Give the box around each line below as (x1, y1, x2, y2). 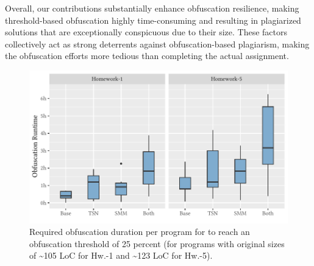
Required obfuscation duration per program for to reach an (29, 225, 250, 238)
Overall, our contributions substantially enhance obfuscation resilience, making (5, 2, 299, 14)
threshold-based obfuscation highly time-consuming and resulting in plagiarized (5, 13, 301, 26)
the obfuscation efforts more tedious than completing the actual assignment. (5, 49, 289, 62)
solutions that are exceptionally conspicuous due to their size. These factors (5, 26, 288, 38)
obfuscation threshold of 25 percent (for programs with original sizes (29, 237, 285, 250)
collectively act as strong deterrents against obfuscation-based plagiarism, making (5, 37, 310, 50)
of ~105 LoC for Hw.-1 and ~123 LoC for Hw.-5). (29, 249, 213, 262)
